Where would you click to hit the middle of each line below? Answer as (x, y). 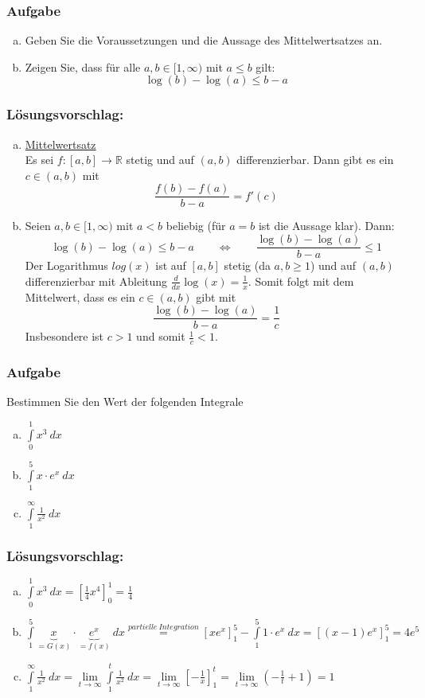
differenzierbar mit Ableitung (96, 281)
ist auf (171, 265)
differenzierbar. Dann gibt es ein (315, 160)
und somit (161, 336)
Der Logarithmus (66, 265)
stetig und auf (160, 160)
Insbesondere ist (64, 336)
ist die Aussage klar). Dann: (326, 226)
